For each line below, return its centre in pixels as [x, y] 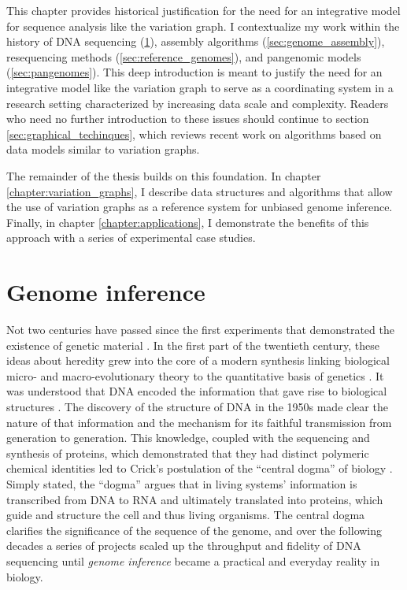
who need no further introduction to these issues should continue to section [188, 119]
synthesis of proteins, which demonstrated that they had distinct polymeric [188, 453]
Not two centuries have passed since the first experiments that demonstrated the [200, 330]
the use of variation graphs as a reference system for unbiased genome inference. [200, 207]
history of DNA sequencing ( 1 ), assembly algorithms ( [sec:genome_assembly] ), [196, 41]
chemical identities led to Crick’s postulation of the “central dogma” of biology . [200, 468]
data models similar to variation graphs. [103, 149]
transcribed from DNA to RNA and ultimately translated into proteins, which [195, 499]
